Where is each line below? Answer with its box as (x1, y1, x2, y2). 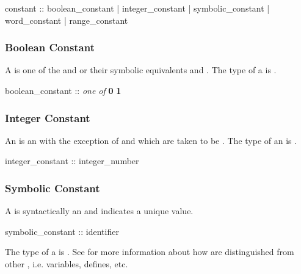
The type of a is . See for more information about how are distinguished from (5, 245, 294, 258)
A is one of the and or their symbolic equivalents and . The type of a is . (5, 63, 277, 76)
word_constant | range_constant (5, 13, 128, 26)
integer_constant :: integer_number (5, 154, 139, 167)
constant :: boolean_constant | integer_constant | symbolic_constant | (5, 2, 270, 14)
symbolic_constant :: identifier (5, 225, 119, 237)
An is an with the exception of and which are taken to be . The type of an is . (5, 134, 297, 146)
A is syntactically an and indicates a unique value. (5, 204, 194, 217)
